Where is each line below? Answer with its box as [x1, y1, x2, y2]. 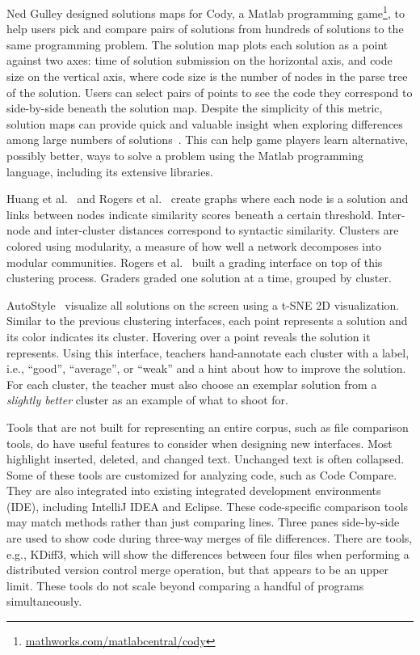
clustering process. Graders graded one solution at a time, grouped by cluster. [6, 269, 392, 286]
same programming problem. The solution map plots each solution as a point [6, 36, 388, 53]
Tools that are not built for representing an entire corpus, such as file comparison [6, 418, 409, 435]
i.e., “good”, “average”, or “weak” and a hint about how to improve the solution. [6, 360, 406, 377]
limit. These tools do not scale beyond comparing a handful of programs [6, 577, 364, 594]
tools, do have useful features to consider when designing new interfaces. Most [6, 434, 393, 451]
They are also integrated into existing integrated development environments [6, 482, 381, 499]
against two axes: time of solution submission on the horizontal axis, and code [6, 52, 393, 69]
